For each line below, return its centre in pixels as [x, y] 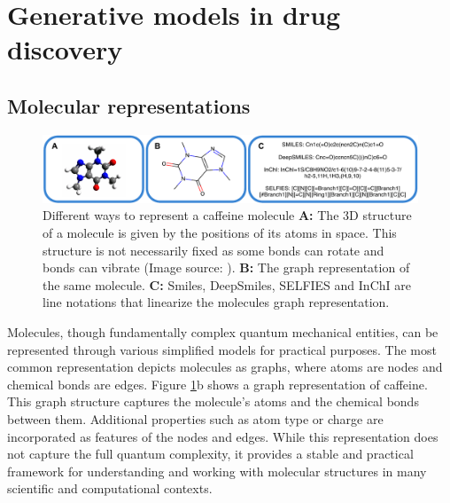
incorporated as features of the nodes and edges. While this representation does [223, 436]
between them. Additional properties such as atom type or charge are [195, 418]
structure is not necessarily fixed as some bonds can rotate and [213, 250]
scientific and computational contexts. [110, 488]
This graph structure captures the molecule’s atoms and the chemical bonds [213, 401]
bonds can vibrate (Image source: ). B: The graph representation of [226, 267]
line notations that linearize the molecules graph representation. [216, 302]
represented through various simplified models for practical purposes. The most [222, 349]
